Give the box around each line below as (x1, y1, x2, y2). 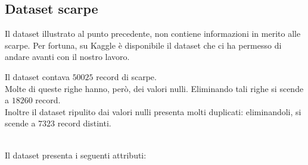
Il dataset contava (5, 70, 70, 82)
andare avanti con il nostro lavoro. (5, 50, 130, 63)
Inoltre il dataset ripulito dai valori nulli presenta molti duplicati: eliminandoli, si (5, 105, 301, 118)
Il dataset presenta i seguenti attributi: (5, 148, 147, 161)
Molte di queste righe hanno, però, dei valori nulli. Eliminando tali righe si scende (5, 82, 304, 94)
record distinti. (57, 117, 111, 129)
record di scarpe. (96, 70, 157, 82)
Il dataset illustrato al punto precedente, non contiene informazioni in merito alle (5, 27, 301, 40)
